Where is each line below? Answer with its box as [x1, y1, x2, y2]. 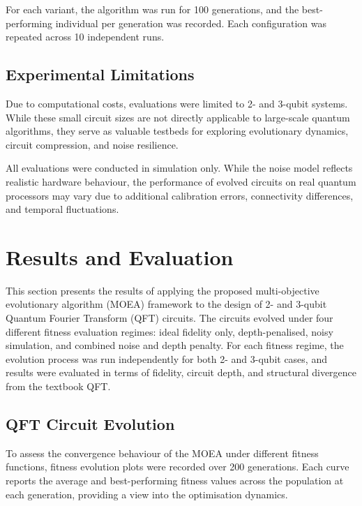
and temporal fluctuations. [6, 202, 119, 216]
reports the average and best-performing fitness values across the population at [6, 473, 344, 487]
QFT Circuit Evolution [6, 413, 175, 434]
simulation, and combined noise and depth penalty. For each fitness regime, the [6, 338, 344, 352]
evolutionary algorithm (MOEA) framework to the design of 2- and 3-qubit [6, 297, 327, 311]
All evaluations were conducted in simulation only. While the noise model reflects [6, 161, 353, 175]
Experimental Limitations [6, 64, 195, 85]
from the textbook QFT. [6, 379, 111, 394]
